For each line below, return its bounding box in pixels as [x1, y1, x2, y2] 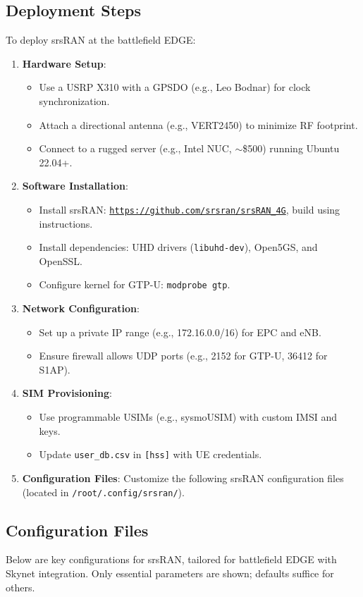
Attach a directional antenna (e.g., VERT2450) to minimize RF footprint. [39, 117, 358, 132]
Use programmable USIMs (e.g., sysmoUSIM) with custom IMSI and [39, 410, 337, 424]
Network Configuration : [22, 301, 140, 316]
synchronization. [39, 93, 110, 108]
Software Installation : [22, 178, 128, 193]
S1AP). [39, 362, 70, 376]
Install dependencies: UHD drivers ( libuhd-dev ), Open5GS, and [39, 240, 318, 254]
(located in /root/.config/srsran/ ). [22, 484, 185, 499]
